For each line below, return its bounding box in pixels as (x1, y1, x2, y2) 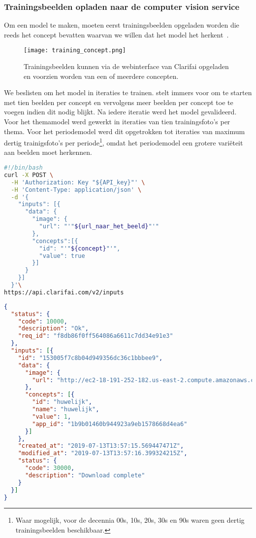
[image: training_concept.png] (24, 47, 126, 54)
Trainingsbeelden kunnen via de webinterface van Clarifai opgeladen (24, 61, 229, 72)
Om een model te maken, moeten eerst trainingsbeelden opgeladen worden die (4, 20, 239, 30)
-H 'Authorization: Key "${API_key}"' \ (11, 179, 145, 186)
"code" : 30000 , (25, 465, 75, 472)
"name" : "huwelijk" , (32, 406, 99, 413)
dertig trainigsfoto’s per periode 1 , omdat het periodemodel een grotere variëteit (4, 136, 243, 147)
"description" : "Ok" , (18, 325, 89, 332)
